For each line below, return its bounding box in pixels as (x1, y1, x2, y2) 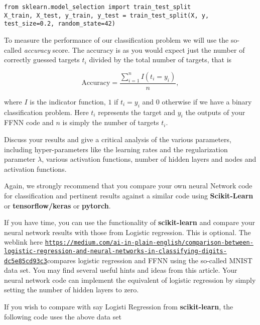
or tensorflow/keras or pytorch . (4, 200, 111, 210)
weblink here (4, 237, 43, 247)
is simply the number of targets (62, 117, 159, 128)
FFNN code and (4, 117, 54, 128)
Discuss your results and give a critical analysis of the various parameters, (4, 134, 231, 144)
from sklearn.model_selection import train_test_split (4, 4, 191, 11)
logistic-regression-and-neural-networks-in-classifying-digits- (4, 247, 227, 255)
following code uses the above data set (4, 311, 121, 321)
